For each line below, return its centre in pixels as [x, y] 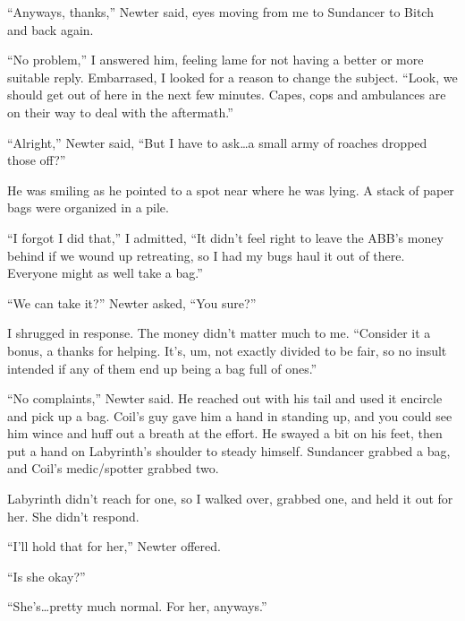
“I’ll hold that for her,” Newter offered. [114, 546]
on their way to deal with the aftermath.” [120, 112]
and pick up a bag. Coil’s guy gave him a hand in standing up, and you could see [230, 415]
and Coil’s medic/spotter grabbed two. [113, 468]
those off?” [37, 160]
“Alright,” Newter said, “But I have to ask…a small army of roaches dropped [217, 142]
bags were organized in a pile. [88, 207]
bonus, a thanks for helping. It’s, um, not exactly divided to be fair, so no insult [227, 350]
